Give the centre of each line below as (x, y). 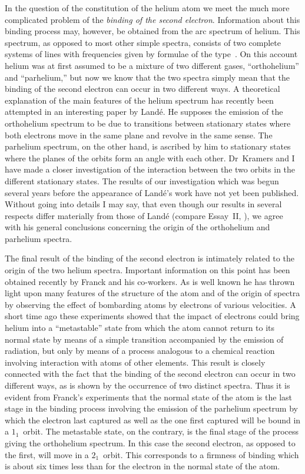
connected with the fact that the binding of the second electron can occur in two (150, 374)
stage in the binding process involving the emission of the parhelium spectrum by (151, 408)
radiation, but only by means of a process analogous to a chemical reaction (140, 351)
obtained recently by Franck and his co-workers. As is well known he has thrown (150, 281)
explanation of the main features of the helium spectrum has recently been (139, 100)
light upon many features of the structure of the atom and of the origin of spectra (152, 293)
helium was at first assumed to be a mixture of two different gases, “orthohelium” (152, 65)
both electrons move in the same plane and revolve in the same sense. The (139, 135)
